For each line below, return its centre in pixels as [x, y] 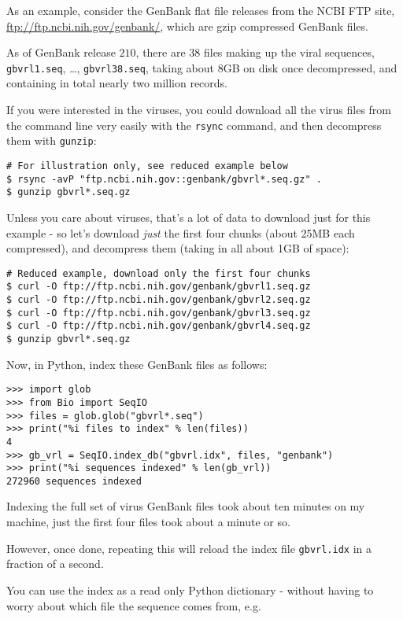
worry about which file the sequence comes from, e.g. [134, 605]
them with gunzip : [52, 140]
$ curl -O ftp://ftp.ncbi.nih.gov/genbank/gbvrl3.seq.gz [159, 313]
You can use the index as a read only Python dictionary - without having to [190, 590]
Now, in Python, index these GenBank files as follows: [137, 364]
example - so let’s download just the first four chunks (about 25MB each [181, 232]
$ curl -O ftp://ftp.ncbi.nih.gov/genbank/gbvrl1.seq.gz [159, 287]
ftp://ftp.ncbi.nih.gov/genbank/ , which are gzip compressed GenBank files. [187, 26]
